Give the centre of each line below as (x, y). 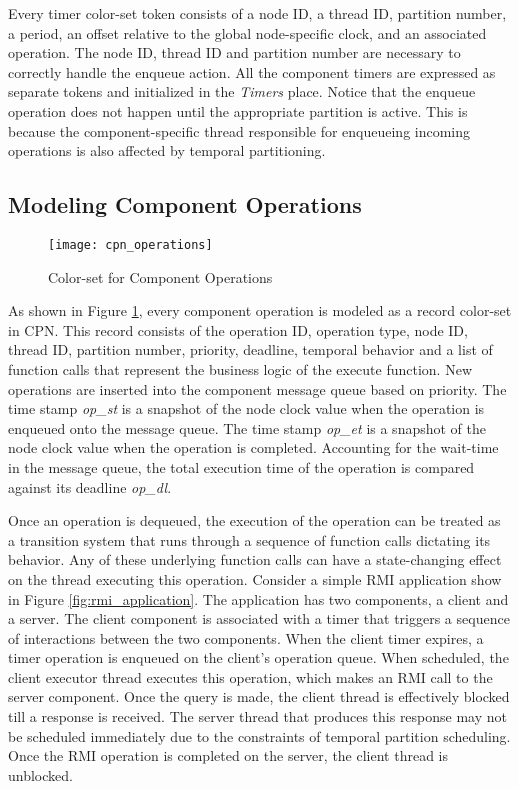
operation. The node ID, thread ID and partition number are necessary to (234, 52)
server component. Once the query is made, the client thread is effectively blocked (259, 696)
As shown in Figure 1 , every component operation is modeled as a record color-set (260, 310)
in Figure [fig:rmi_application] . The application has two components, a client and (258, 598)
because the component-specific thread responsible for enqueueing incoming (239, 130)
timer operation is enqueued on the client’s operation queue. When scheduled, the (258, 657)
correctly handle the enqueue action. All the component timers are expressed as (252, 71)
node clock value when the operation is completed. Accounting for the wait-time (253, 447)
